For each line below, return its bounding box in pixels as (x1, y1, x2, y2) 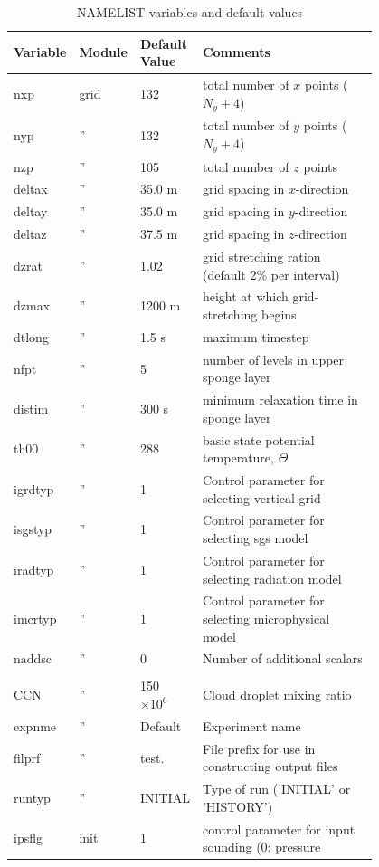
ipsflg (14, 828, 43, 847)
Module (79, 43, 128, 62)
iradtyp (14, 559, 54, 578)
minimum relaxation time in (202, 390, 358, 409)
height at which (202, 287, 289, 306)
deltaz (14, 224, 47, 243)
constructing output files (202, 757, 338, 776)
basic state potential (202, 430, 315, 449)
